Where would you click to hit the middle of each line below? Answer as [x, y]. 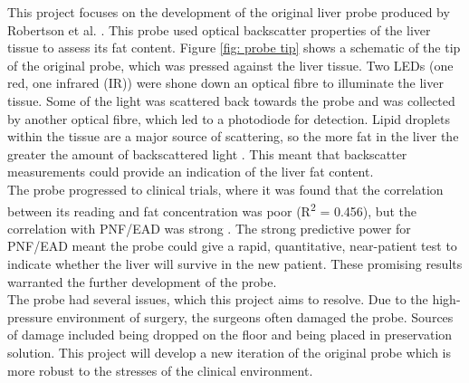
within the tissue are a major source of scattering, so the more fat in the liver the [233, 136]
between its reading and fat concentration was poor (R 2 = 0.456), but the [212, 209]
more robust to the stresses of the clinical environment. [160, 370]
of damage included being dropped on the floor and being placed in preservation [230, 335]
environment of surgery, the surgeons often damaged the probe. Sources [255, 316]
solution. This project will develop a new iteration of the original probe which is [230, 352]
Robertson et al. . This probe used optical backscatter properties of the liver [219, 29]
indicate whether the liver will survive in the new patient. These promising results [235, 263]
